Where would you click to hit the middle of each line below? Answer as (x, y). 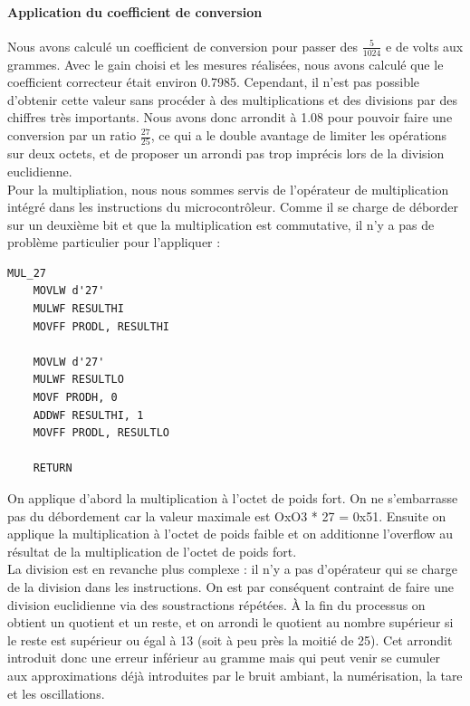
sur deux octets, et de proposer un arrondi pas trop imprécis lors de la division (226, 153)
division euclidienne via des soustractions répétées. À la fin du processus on (216, 604)
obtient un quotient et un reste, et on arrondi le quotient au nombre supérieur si (230, 622)
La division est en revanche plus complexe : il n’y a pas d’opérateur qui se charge (232, 569)
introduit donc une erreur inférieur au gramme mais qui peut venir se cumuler (224, 658)
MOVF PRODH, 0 (75, 398)
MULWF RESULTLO (78, 380)
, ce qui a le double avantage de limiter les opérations (299, 135)
